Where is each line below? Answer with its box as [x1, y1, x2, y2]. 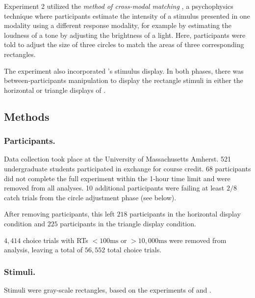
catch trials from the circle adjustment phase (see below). [4, 192, 177, 202]
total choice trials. [107, 244, 162, 255]
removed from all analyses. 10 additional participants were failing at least [4, 183, 225, 193]
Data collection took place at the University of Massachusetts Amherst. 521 [4, 154, 231, 164]
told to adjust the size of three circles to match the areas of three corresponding [4, 39, 244, 50]
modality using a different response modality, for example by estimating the [4, 20, 231, 30]
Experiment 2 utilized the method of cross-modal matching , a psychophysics [4, 1, 233, 11]
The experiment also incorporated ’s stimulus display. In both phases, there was [4, 65, 244, 76]
